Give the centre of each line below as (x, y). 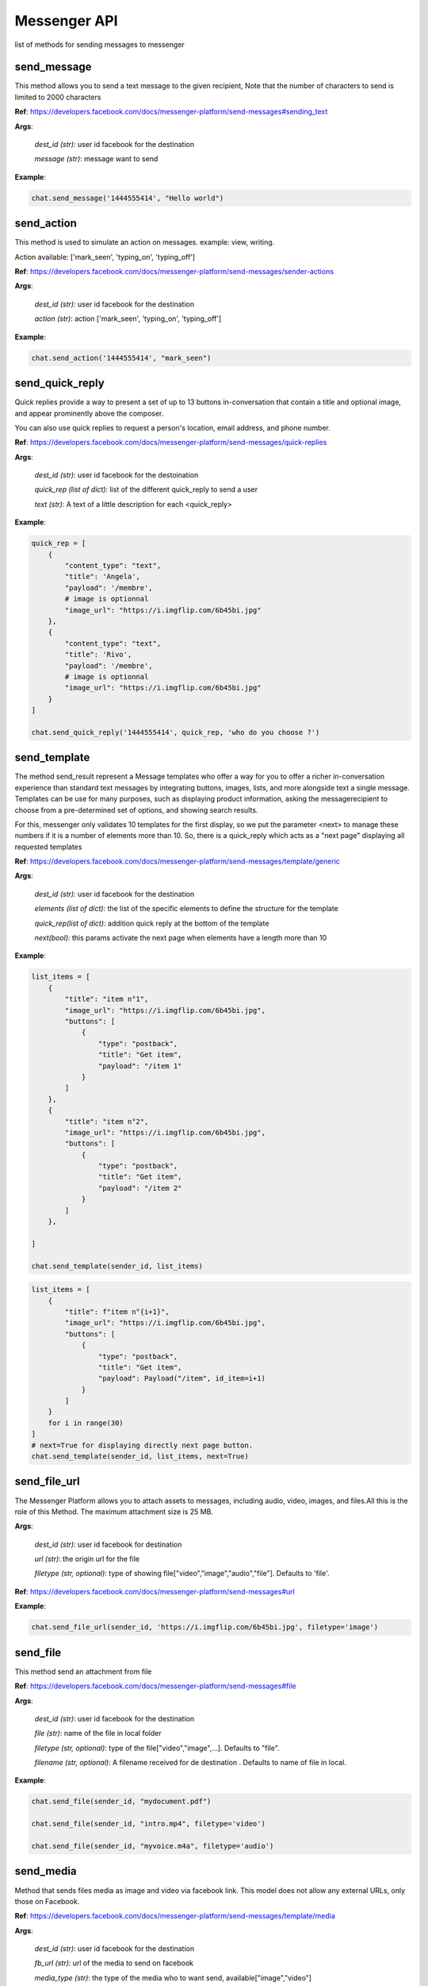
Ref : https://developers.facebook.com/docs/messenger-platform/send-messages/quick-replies (171, 442)
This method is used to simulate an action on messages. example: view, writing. (145, 242)
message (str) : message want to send (96, 159)
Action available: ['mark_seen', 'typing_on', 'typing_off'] (105, 257)
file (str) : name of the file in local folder (98, 1733)
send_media (46, 1871)
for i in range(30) (86, 1423)
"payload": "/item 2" (140, 1188)
